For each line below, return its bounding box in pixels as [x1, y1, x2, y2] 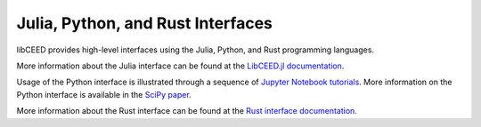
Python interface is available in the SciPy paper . [16, 89, 192, 99]
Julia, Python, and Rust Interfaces [16, 13, 273, 33]
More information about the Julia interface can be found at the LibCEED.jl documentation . [16, 60, 345, 71]
